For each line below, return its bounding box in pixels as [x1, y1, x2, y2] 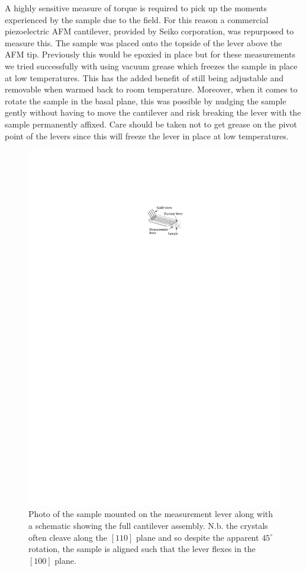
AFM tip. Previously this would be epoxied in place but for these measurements [5, 48, 295, 60]
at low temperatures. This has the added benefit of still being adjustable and [5, 71, 284, 84]
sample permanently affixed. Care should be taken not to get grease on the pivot [5, 117, 297, 130]
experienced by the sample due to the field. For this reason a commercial [5, 13, 269, 25]
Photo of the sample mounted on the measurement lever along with [28, 508, 273, 520]
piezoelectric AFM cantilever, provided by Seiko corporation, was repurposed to [5, 25, 294, 37]
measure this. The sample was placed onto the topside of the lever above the [5, 36, 282, 49]
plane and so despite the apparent [136, 531, 259, 543]
